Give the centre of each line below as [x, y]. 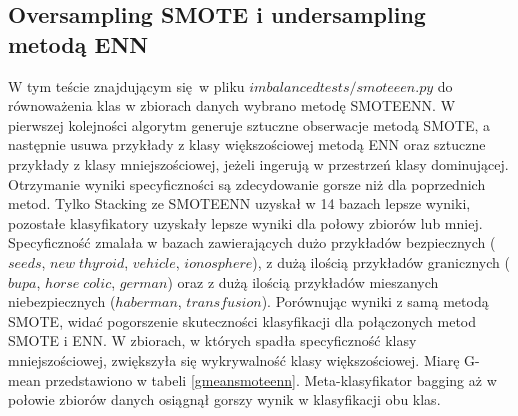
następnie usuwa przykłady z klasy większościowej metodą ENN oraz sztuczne [247, 144]
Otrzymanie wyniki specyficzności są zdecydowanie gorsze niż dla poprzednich [247, 183]
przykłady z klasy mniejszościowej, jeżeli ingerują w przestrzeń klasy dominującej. [258, 163]
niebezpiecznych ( [62, 301]
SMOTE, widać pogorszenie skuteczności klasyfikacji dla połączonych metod [242, 320]
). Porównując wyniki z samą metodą [375, 301]
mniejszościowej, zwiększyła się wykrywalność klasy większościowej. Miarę [234, 359]
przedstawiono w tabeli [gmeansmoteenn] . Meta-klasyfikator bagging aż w [271, 379]
